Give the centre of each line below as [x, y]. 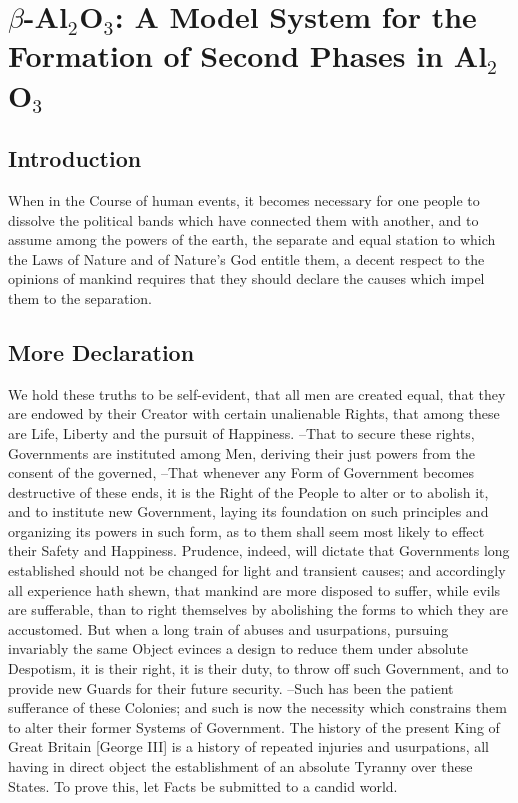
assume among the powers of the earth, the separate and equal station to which [252, 239]
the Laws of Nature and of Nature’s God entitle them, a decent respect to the [246, 258]
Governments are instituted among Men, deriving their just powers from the [241, 452]
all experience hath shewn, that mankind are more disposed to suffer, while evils [254, 589]
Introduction [75, 158]
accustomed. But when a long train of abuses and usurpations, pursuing [228, 628]
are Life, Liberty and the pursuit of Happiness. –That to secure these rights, [241, 432]
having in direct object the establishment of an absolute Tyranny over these [240, 766]
